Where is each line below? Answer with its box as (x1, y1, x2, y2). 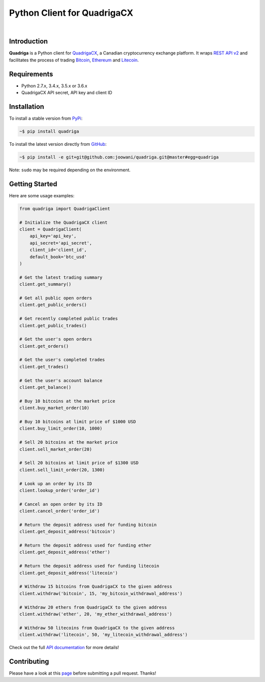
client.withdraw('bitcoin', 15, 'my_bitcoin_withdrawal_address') (19, 591, 183, 596)
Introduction (9, 37, 48, 46)
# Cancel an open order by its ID (19, 501, 103, 507)
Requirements (9, 70, 53, 78)
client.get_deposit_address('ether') (19, 549, 110, 555)
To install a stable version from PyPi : (9, 115, 83, 121)
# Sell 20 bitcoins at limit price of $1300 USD (19, 460, 139, 466)
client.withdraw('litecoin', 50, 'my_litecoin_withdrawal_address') (19, 632, 188, 638)
